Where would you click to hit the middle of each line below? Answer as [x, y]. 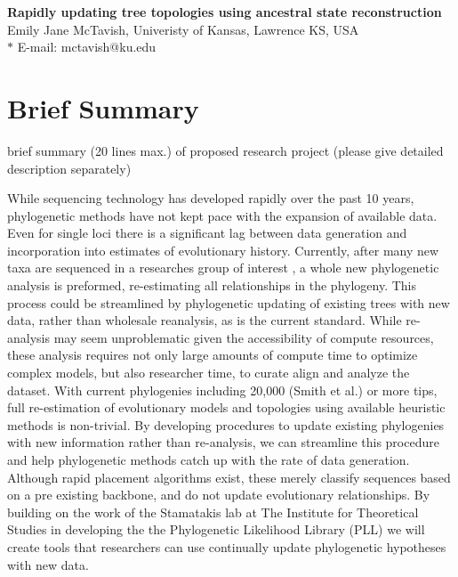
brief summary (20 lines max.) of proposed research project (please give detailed [225, 150]
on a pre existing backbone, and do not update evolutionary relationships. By [219, 495]
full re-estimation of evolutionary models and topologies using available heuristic [226, 407]
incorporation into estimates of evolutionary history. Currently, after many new [223, 250]
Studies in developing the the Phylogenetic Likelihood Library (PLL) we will [216, 529]
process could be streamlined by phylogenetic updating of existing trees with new [229, 302]
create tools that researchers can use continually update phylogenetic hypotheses [227, 546]
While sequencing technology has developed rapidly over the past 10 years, [211, 198]
